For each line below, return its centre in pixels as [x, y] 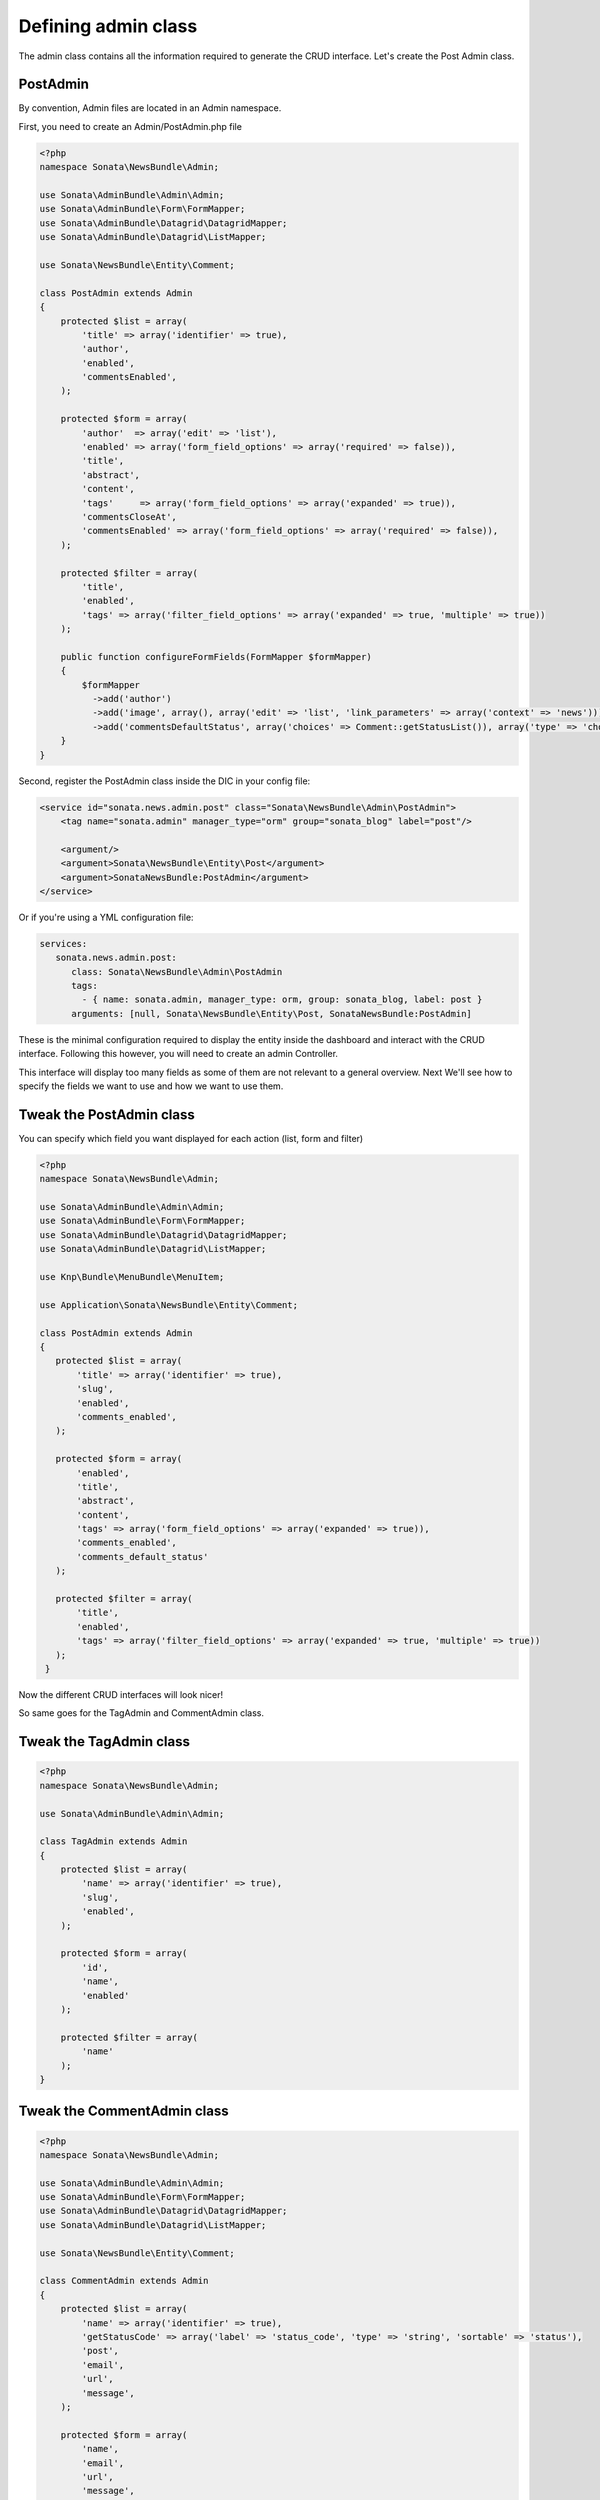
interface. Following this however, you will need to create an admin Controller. [178, 1054]
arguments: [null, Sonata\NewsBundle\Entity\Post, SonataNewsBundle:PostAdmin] [271, 1013]
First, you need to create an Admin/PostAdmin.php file [130, 126]
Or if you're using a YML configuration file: [106, 917]
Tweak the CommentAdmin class [123, 2111]
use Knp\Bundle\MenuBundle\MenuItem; [132, 1277]
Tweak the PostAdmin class [106, 1114]
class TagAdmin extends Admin [113, 1841]
